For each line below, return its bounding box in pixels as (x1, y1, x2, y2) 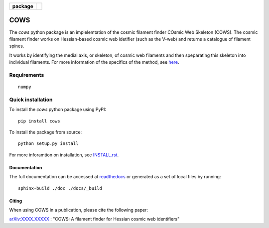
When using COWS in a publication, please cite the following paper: (9, 207, 148, 213)
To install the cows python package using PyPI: (9, 107, 107, 113)
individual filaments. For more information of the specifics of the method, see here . (9, 59, 179, 65)
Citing (9, 198, 22, 204)
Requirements (9, 71, 44, 78)
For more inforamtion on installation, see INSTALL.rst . (9, 152, 119, 158)
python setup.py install (18, 141, 79, 146)
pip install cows (18, 118, 60, 124)
